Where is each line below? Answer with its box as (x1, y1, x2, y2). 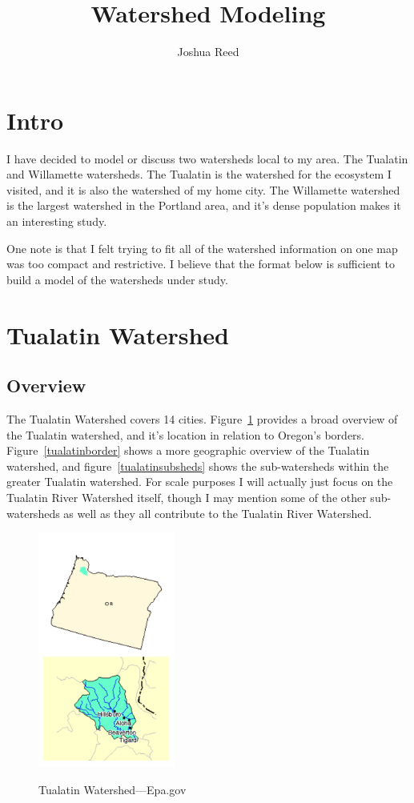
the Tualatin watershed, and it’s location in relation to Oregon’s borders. (6, 426, 364, 443)
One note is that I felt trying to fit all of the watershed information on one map (6, 239, 398, 256)
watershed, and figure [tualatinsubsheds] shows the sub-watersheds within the (6, 457, 389, 474)
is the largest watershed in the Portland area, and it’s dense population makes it (6, 197, 401, 214)
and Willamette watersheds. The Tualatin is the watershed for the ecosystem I (6, 166, 392, 183)
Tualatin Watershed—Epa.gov (38, 781, 187, 797)
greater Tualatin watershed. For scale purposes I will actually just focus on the (6, 473, 393, 490)
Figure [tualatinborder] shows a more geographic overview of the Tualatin (6, 442, 370, 459)
